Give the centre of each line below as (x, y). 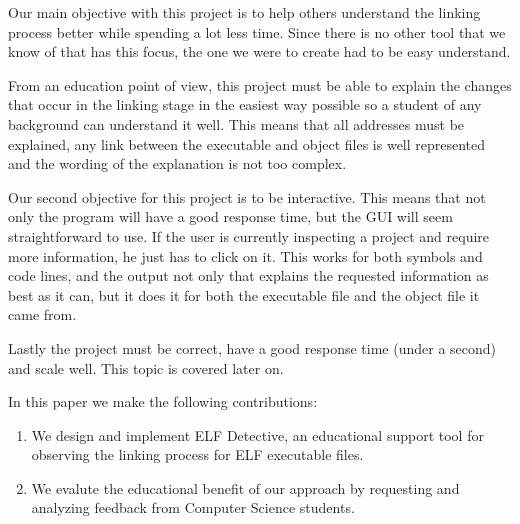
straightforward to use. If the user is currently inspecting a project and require (249, 235)
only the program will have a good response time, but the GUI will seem (230, 216)
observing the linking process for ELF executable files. (197, 454)
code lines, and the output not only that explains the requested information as (248, 275)
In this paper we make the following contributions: (163, 401)
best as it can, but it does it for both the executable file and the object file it (244, 294)
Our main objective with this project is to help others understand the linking (244, 12)
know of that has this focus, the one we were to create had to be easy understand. (259, 51)
